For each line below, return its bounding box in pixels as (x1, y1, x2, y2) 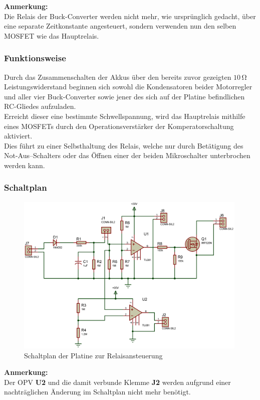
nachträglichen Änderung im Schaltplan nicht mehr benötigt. (4, 386, 191, 397)
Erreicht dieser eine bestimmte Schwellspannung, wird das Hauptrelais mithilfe (4, 110, 245, 121)
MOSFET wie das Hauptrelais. (4, 30, 99, 41)
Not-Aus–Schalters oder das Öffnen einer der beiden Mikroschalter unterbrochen (4, 150, 250, 161)
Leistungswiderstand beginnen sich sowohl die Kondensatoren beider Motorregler (4, 81, 252, 92)
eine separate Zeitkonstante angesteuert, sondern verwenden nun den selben (4, 21, 236, 31)
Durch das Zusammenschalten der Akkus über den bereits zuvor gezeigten (4, 71, 231, 82)
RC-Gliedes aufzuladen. (4, 101, 76, 111)
